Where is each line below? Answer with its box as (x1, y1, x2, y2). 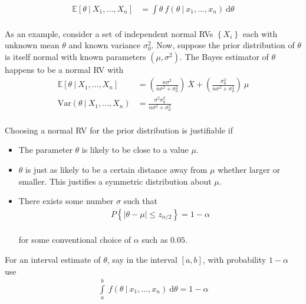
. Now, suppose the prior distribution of (151, 39, 295, 51)
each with (242, 27, 278, 39)
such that (123, 195, 157, 207)
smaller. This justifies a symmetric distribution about (18, 175, 212, 187)
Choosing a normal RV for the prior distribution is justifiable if (5, 123, 233, 136)
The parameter (18, 143, 73, 156)
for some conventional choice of (18, 233, 131, 246)
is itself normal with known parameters (5, 50, 146, 62)
